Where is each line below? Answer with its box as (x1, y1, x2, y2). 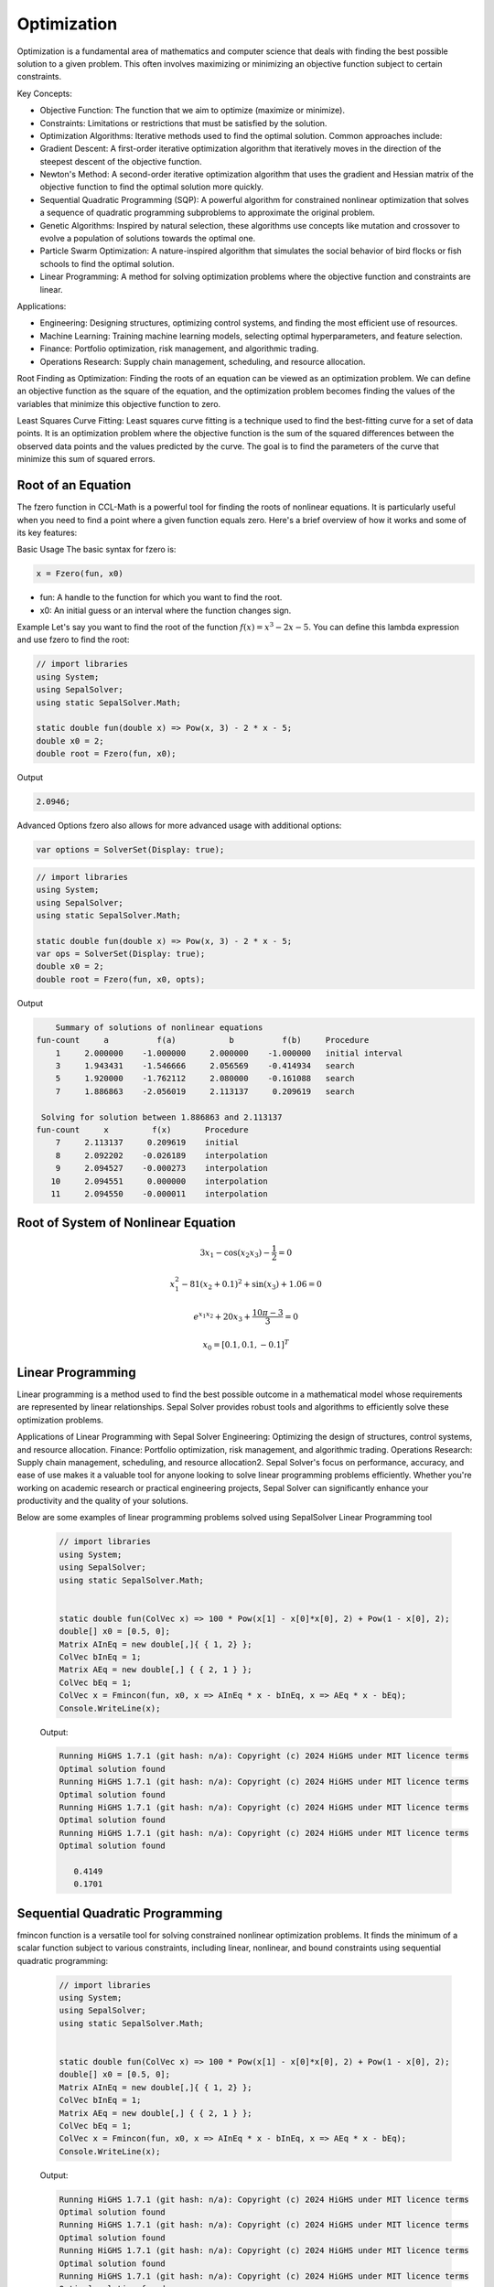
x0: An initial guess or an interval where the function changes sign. (39, 605, 292, 616)
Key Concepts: (16, 88, 73, 99)
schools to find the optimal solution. (39, 258, 175, 269)
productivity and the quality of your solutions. (16, 1496, 188, 1507)
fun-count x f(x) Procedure (36, 1124, 249, 1134)
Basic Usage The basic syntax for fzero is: (16, 544, 177, 555)
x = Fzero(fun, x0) (36, 568, 123, 579)
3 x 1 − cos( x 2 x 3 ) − (199, 1247, 271, 1260)
